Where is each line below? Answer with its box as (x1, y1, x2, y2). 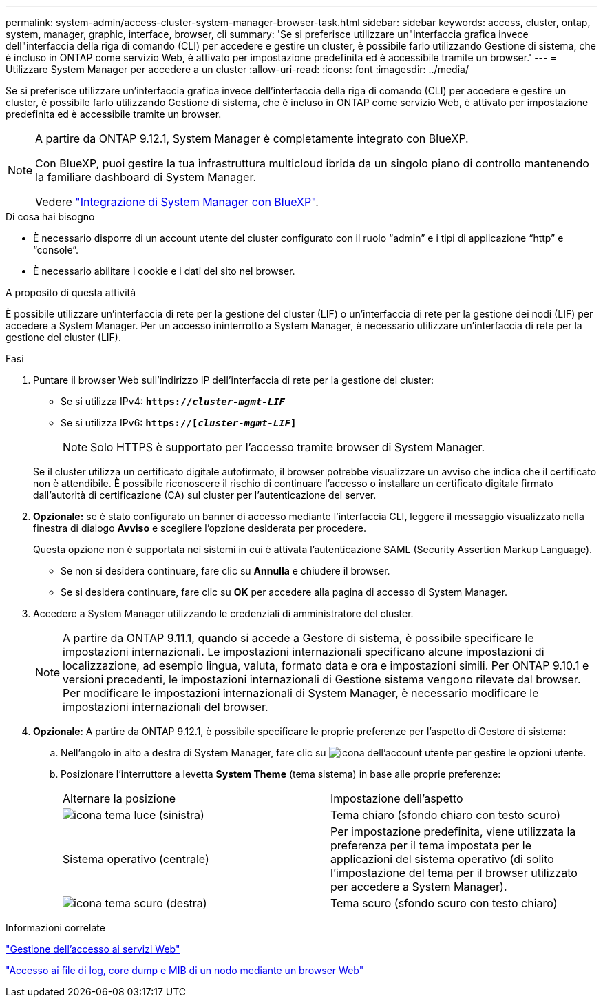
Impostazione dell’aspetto (330, 792, 463, 805)
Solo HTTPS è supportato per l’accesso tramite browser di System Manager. (90, 440, 485, 454)
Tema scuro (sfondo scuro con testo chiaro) (330, 896, 558, 910)
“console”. (33, 244, 79, 256)
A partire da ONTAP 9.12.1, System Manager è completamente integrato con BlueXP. (35, 132, 469, 145)
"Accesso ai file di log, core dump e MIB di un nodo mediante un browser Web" (6, 964, 364, 976)
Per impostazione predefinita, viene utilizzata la (330, 825, 576, 838)
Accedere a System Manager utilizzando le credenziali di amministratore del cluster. (33, 608, 414, 619)
